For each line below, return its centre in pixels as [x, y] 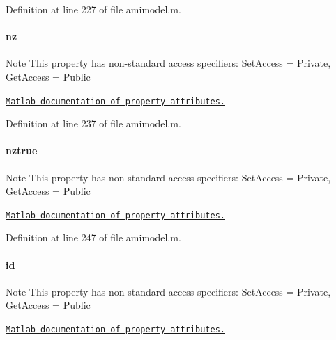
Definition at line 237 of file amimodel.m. [93, 123]
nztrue [22, 151]
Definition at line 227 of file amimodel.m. [93, 9]
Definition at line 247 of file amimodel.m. [93, 237]
